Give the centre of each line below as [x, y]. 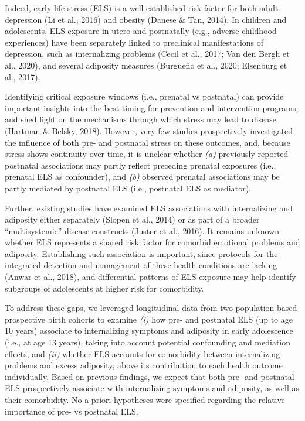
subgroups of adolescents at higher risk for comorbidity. [104, 288]
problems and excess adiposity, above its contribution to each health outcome [144, 365]
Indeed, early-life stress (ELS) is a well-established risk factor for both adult [142, 8]
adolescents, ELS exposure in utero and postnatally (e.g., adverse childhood [141, 31]
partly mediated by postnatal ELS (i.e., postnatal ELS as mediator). [128, 188]
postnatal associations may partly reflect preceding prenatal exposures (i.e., [140, 165]
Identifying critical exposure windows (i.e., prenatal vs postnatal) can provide [144, 96]
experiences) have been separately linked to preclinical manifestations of [134, 42]
